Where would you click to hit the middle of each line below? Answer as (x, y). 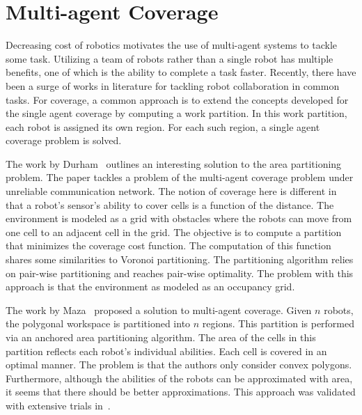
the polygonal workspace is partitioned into (98, 323)
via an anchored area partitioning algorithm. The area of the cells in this (161, 337)
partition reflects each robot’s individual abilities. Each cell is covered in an (166, 351)
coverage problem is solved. (64, 140)
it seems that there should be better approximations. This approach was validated (181, 392)
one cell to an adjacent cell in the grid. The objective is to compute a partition (174, 232)
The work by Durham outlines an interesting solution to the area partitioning (174, 163)
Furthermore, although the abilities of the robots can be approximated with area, (179, 378)
